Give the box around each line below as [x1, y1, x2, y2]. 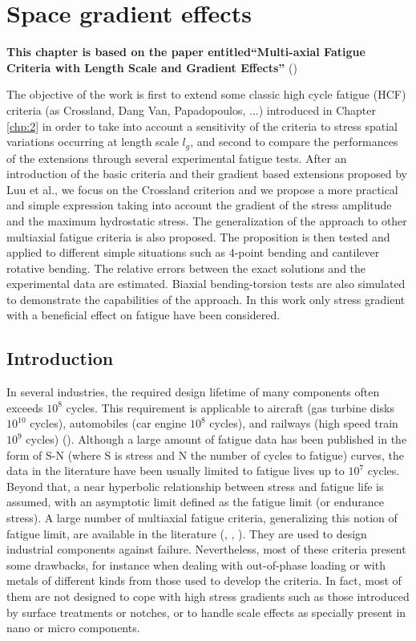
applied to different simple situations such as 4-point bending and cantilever [6, 244, 380, 261]
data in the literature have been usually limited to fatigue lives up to [6, 462, 345, 479]
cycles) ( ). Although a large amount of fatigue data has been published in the [26, 431, 407, 448]
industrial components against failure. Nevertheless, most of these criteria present [6, 541, 406, 558]
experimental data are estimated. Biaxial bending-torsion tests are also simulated [6, 275, 406, 292]
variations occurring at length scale [6, 133, 179, 150]
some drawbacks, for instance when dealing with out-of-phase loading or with [6, 556, 386, 573]
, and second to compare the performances [190, 133, 398, 150]
